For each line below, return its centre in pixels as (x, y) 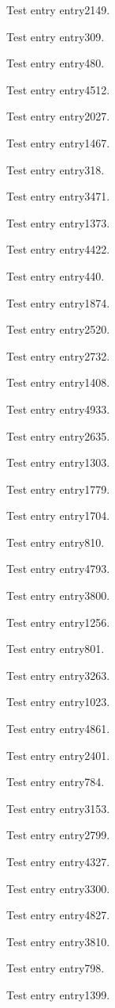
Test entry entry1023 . (58, 702)
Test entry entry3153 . (58, 808)
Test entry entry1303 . (58, 462)
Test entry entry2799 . (58, 835)
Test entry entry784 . (56, 782)
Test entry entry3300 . (58, 888)
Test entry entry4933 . (58, 409)
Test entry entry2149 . (58, 10)
